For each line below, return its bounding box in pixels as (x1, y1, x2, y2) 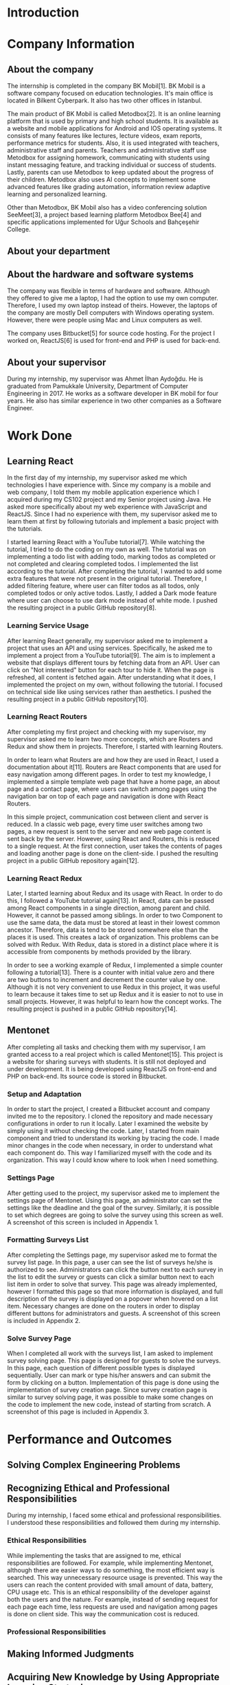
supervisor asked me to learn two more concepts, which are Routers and (7, 735, 213, 743)
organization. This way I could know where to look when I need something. (7, 1156, 219, 1164)
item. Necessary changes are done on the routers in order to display (7, 1302, 200, 1310)
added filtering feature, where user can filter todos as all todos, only (7, 582, 200, 590)
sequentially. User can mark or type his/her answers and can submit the (7, 1371, 211, 1379)
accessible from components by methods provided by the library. (7, 948, 192, 956)
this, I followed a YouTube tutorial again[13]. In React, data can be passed (7, 897, 214, 905)
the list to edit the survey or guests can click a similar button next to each (7, 1273, 214, 1281)
